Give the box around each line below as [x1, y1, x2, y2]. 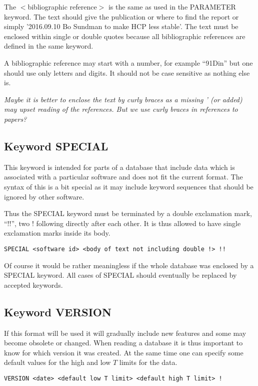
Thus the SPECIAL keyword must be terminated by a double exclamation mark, [4, 208, 252, 219]
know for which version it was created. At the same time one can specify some [4, 347, 243, 357]
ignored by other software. [4, 191, 84, 202]
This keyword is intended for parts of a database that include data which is [4, 161, 235, 172]
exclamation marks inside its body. [4, 228, 110, 238]
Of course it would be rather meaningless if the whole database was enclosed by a [4, 260, 254, 270]
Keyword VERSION [4, 304, 111, 319]
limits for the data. [119, 357, 177, 367]
